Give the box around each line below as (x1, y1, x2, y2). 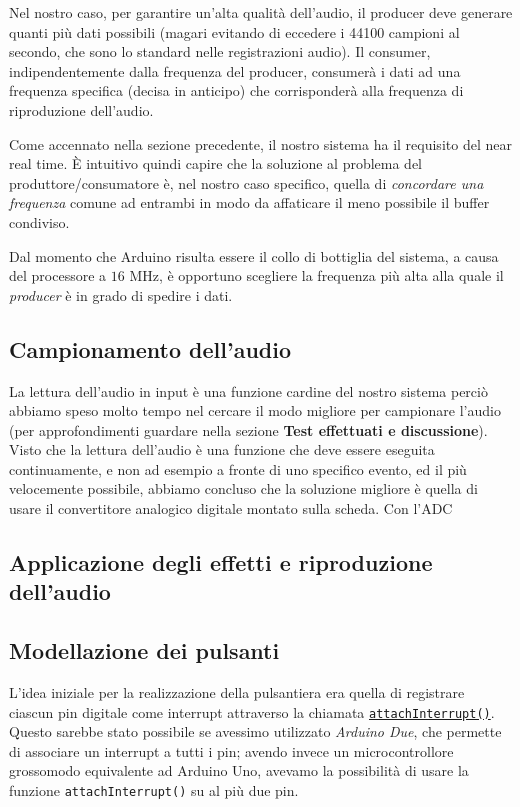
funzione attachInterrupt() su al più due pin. (9, 780, 299, 801)
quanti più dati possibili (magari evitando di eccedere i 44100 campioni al (9, 21, 460, 42)
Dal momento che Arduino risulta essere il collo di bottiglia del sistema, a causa (9, 245, 499, 266)
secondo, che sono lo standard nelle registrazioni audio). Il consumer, (9, 41, 431, 62)
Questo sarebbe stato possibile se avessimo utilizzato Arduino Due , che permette (9, 721, 502, 742)
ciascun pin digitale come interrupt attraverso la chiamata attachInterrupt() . (9, 701, 495, 722)
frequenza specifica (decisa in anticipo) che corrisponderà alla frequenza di (9, 80, 464, 101)
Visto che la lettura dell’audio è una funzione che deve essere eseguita (9, 439, 435, 460)
